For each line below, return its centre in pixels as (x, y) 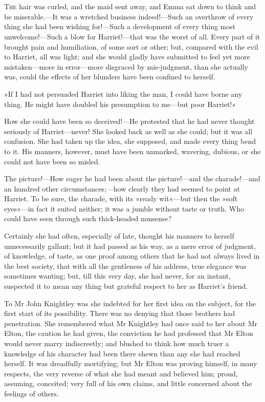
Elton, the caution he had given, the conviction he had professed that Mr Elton (129, 333)
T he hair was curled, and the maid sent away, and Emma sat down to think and (130, 6)
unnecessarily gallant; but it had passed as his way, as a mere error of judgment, (130, 246)
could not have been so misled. (52, 161)
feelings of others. (31, 393)
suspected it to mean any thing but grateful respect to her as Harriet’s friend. (126, 286)
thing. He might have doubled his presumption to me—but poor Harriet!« (120, 104)
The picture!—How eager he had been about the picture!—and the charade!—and (132, 178)
